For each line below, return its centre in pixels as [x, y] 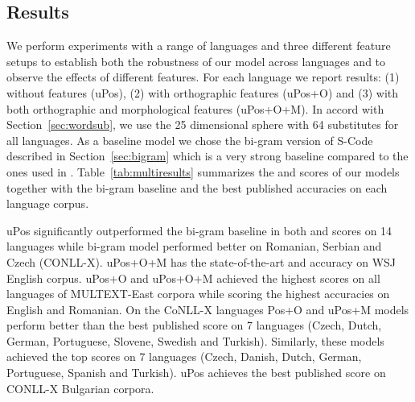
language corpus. [48, 203]
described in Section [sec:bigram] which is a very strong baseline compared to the [207, 156]
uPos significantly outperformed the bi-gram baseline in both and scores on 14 [199, 230]
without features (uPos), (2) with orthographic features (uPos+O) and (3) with [203, 92]
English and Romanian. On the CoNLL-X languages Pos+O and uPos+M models [208, 309]
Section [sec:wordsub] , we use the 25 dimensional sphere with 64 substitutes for [203, 124]
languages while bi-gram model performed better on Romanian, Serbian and [194, 246]
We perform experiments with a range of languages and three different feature [199, 46]
